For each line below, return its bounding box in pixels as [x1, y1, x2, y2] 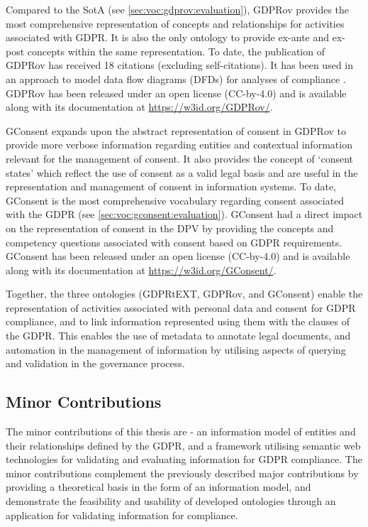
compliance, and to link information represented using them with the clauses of [6, 314, 350, 329]
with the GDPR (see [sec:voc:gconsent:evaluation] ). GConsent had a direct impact [6, 207, 363, 222]
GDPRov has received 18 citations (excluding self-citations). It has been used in [6, 58, 353, 72]
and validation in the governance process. [6, 356, 185, 371]
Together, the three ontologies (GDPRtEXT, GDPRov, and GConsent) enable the [6, 286, 363, 301]
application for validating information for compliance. [6, 507, 238, 522]
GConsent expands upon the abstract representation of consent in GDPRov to [6, 123, 347, 138]
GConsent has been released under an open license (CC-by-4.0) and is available [6, 249, 350, 263]
